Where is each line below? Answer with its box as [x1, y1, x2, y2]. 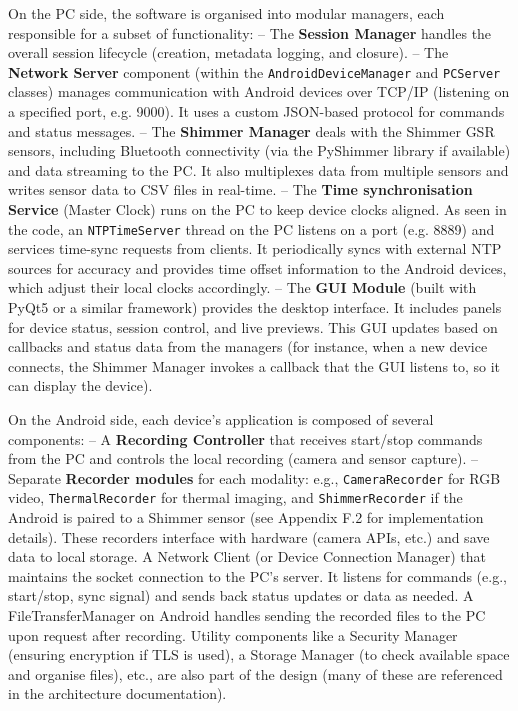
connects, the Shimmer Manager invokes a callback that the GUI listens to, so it [8, 355, 501, 376]
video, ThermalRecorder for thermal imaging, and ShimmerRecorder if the [8, 487, 463, 508]
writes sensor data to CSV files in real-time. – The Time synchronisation [8, 179, 473, 200]
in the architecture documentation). [8, 683, 227, 704]
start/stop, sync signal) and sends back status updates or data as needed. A [8, 585, 474, 606]
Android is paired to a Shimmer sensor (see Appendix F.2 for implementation [8, 507, 484, 528]
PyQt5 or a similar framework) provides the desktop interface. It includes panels [8, 297, 502, 318]
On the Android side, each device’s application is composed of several [8, 409, 434, 429]
